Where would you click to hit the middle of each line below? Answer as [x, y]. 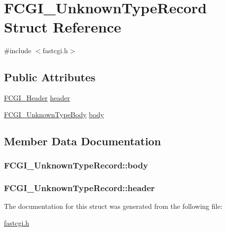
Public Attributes [50, 77]
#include [18, 50]
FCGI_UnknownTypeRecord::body [76, 165]
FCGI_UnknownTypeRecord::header [79, 187]
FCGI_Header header [37, 98]
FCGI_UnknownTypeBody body [54, 114]
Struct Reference [63, 27]
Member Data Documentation [83, 141]
